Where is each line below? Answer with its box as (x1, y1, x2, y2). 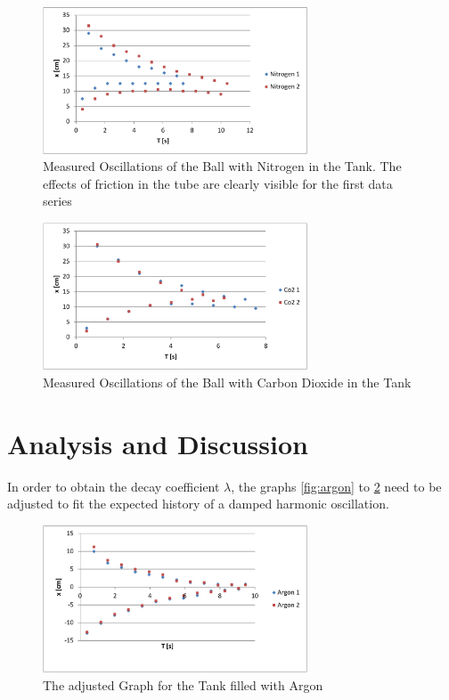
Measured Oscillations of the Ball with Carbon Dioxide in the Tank (43, 372, 412, 391)
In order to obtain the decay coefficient (7, 476, 220, 495)
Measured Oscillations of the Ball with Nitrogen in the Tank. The (43, 157, 402, 175)
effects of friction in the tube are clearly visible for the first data (43, 174, 393, 192)
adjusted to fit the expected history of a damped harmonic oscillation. (7, 494, 389, 513)
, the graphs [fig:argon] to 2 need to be (231, 476, 442, 495)
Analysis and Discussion (7, 425, 308, 461)
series (43, 191, 72, 210)
